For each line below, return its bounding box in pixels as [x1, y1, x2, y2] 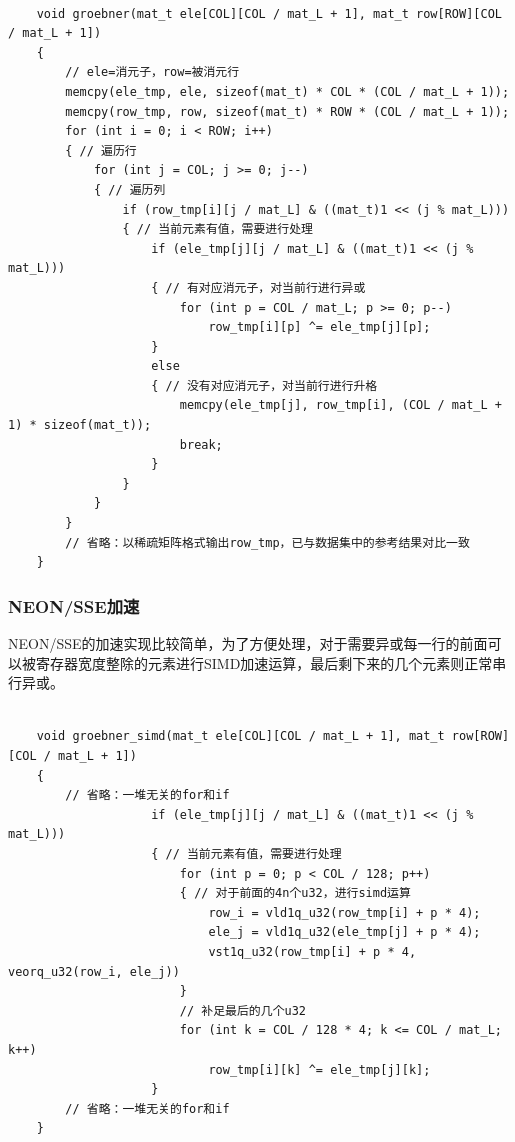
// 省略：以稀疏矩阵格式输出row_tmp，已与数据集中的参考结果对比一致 [65, 535, 470, 550]
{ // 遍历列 [93, 182, 166, 197]
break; [179, 437, 223, 452]
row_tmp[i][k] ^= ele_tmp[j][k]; [208, 1062, 431, 1077]
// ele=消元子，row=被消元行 [65, 65, 240, 80]
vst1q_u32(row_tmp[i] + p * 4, [208, 944, 417, 959]
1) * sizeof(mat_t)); [8, 418, 152, 433]
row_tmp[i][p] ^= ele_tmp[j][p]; [208, 320, 431, 335]
